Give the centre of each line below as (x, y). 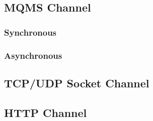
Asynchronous (33, 55)
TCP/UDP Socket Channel (77, 83)
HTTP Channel (46, 112)
